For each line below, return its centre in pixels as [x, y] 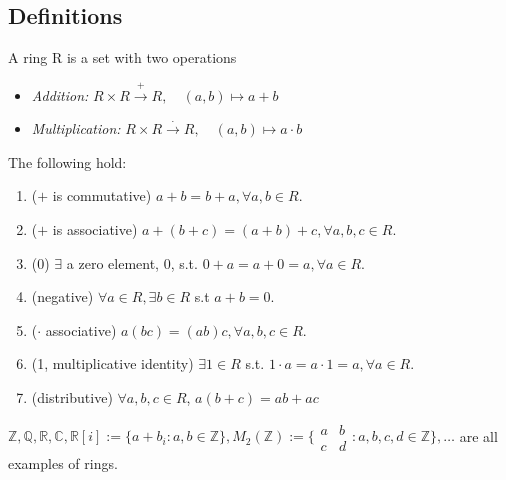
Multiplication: [76, 128]
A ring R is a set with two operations [122, 57]
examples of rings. [63, 462]
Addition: [60, 94]
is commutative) [102, 195]
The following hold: [67, 161]
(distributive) [72, 396]
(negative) [62, 296]
